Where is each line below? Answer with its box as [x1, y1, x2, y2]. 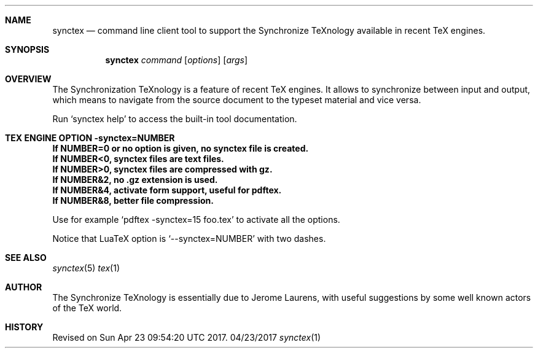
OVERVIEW [5, 74, 52, 84]
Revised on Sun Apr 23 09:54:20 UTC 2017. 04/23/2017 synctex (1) [52, 332, 321, 343]
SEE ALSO [5, 252, 47, 263]
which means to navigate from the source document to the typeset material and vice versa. [52, 95, 421, 105]
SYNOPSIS [5, 44, 50, 55]
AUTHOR [5, 282, 42, 292]
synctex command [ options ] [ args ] [105, 55, 248, 65]
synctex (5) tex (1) [52, 263, 120, 273]
